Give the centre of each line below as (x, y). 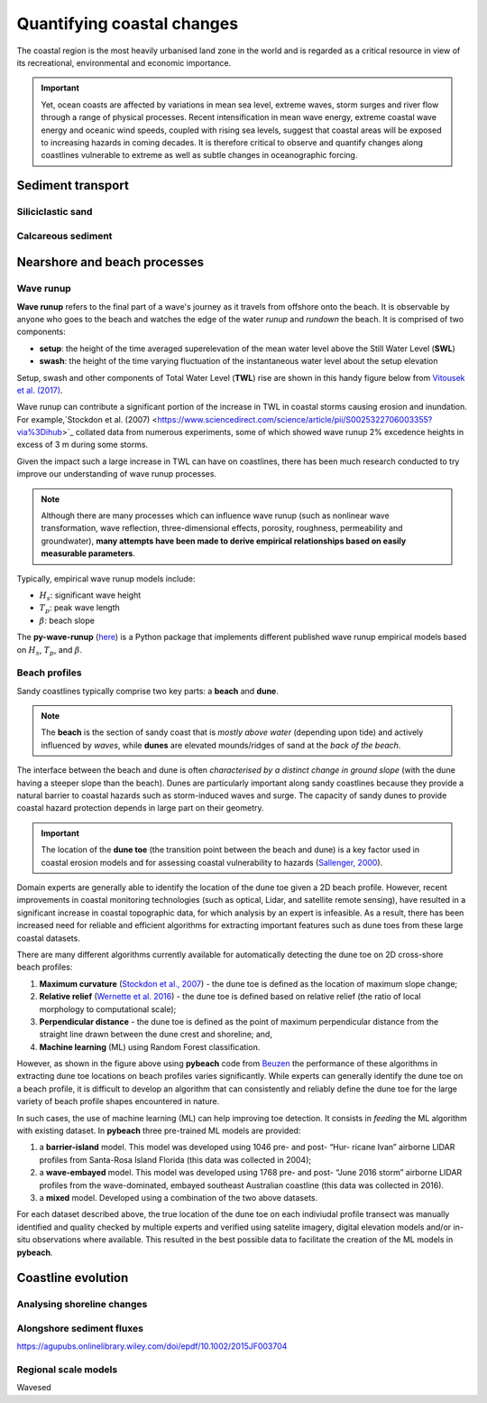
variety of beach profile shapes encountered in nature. (118, 1101)
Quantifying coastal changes (128, 23)
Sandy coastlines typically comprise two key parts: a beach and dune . (148, 691)
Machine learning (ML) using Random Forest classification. (150, 1046)
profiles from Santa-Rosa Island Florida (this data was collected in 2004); (175, 1159)
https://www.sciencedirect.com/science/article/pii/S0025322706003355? (295, 419)
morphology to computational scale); (108, 1009)
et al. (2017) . (40, 390)
